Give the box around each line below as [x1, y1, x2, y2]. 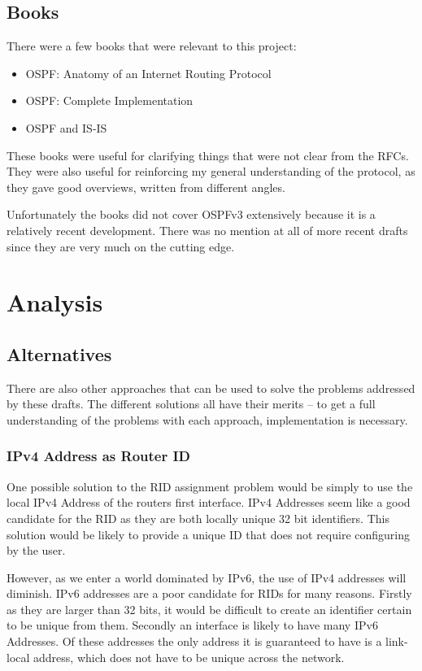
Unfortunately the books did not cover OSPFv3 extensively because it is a [7, 206, 376, 223]
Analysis [7, 285, 103, 319]
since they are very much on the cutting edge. [7, 237, 235, 255]
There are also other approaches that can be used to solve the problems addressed [7, 379, 415, 396]
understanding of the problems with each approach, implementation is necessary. [7, 411, 408, 428]
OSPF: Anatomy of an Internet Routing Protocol [25, 64, 272, 81]
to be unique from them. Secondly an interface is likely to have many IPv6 [7, 617, 378, 634]
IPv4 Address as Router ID [7, 446, 191, 466]
